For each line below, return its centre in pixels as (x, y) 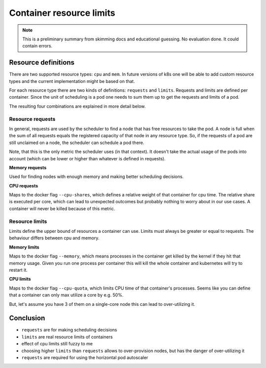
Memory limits (24, 247)
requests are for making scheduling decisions (69, 330)
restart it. (18, 270)
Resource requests (32, 119)
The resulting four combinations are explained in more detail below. (77, 106)
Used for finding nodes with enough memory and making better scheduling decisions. (97, 177)
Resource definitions (42, 62)
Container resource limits (62, 13)
